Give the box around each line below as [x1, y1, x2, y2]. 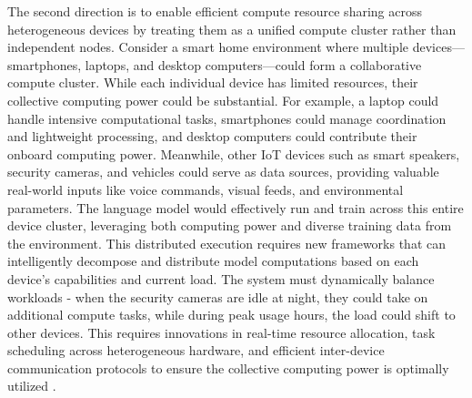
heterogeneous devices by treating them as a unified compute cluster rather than [7, 19, 457, 38]
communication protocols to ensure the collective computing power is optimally [7, 358, 449, 377]
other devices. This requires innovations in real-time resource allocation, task [7, 322, 436, 342]
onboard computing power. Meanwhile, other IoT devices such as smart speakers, [7, 144, 460, 163]
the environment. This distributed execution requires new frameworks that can [7, 233, 446, 252]
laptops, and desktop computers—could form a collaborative [85, 55, 422, 74]
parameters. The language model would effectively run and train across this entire [7, 198, 464, 217]
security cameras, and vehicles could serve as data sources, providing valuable [7, 162, 439, 181]
